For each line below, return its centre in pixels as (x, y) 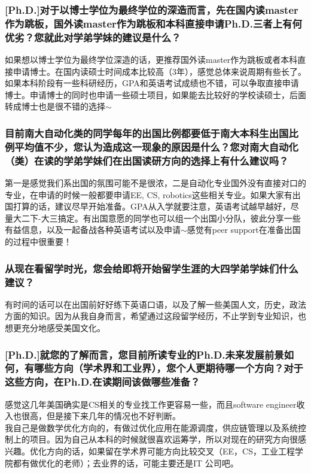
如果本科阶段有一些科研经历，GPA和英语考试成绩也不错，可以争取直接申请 (152, 83)
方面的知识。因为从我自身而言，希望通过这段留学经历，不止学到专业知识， (151, 316)
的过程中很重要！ (38, 242)
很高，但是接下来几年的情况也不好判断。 (101, 416)
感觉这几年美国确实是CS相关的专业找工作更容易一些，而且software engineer (151, 404)
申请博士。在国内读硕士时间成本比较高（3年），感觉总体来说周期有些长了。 (159, 71)
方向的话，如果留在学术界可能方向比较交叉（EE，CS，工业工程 (170, 451)
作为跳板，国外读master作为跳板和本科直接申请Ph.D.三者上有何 (153, 23)
